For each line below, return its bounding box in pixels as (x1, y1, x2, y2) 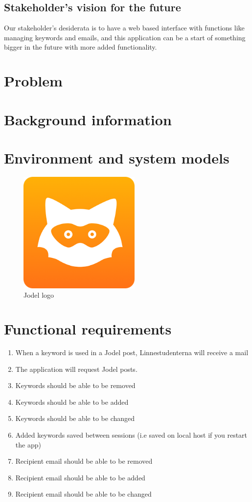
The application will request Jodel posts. (15, 363, 137, 374)
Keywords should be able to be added (15, 396, 129, 407)
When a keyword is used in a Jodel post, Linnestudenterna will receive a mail (15, 347, 249, 357)
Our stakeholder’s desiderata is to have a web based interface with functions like (4, 23, 245, 33)
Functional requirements (4, 319, 172, 338)
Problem (4, 71, 63, 91)
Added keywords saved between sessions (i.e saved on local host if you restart (15, 429, 248, 440)
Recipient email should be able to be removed (15, 456, 153, 466)
